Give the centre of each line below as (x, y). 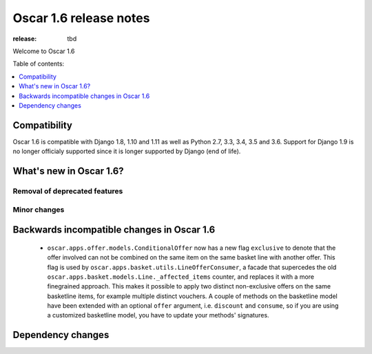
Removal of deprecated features (68, 191)
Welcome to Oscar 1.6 (44, 51)
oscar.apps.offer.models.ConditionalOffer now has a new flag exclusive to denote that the (192, 248)
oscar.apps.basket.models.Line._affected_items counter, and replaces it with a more (181, 277)
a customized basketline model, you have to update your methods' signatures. (158, 315)
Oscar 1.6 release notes (81, 18)
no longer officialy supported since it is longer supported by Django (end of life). (127, 151)
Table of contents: (39, 64)
